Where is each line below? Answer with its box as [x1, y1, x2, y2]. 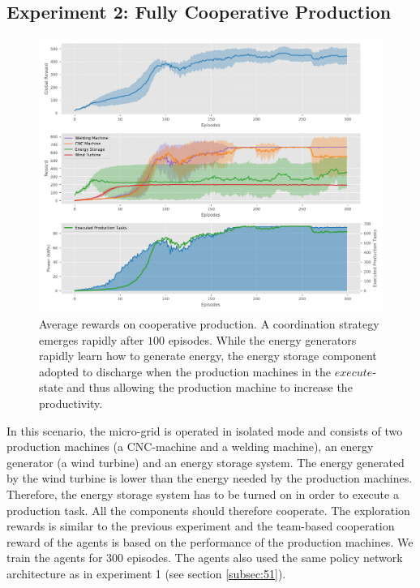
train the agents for [6, 549, 103, 566]
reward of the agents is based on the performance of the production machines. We [6, 533, 414, 550]
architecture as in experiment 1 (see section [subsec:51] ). [6, 564, 286, 582]
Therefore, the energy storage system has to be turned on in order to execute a [6, 486, 399, 503]
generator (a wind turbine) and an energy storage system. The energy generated [6, 453, 405, 470]
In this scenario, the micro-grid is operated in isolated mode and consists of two [6, 422, 403, 439]
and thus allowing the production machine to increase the [66, 379, 353, 396]
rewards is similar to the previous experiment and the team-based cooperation [6, 517, 395, 534]
